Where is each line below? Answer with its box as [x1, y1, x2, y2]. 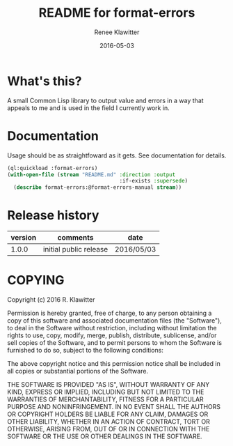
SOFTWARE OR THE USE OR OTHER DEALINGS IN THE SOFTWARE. [7, 432, 202, 440]
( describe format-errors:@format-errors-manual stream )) [13, 184, 182, 191]
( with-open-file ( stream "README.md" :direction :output [7, 171, 176, 178]
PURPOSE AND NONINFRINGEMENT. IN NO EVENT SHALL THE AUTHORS [7, 403, 221, 410]
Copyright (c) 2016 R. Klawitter [7, 295, 95, 304]
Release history [7, 208, 99, 224]
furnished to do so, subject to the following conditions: [7, 346, 163, 354]
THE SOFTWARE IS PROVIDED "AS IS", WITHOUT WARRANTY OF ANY [7, 380, 210, 388]
